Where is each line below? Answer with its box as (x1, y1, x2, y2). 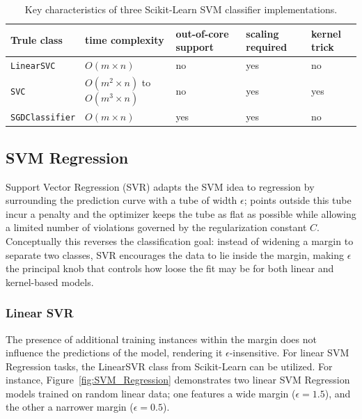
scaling (246, 26, 279, 40)
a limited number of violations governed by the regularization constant (6, 220, 307, 235)
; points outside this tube (244, 193, 352, 207)
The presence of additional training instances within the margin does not (6, 331, 317, 346)
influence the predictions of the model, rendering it (6, 345, 223, 360)
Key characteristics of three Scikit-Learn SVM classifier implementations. (24, 2, 338, 16)
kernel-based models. (6, 274, 94, 289)
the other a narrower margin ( (6, 400, 134, 414)
